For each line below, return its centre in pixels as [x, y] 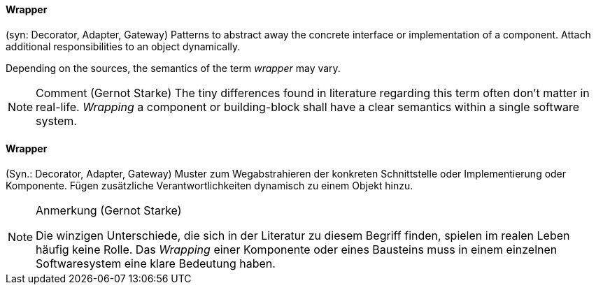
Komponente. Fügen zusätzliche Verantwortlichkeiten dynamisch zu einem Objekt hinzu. [210, 185]
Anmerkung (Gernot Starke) [109, 210]
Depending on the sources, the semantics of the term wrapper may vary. [173, 68]
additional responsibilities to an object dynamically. [123, 46]
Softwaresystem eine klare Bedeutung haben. [156, 263]
